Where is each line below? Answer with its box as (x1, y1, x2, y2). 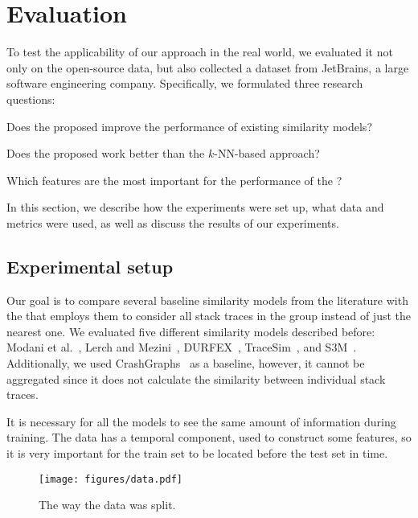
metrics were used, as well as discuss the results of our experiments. (6, 214, 339, 231)
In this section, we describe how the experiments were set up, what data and (6, 199, 384, 216)
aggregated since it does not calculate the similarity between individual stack (6, 370, 386, 387)
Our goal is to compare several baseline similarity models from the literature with (6, 291, 408, 308)
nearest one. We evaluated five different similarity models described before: (6, 323, 375, 339)
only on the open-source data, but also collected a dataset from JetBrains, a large (6, 59, 409, 76)
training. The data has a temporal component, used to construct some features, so (6, 429, 412, 446)
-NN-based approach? (214, 145, 320, 162)
